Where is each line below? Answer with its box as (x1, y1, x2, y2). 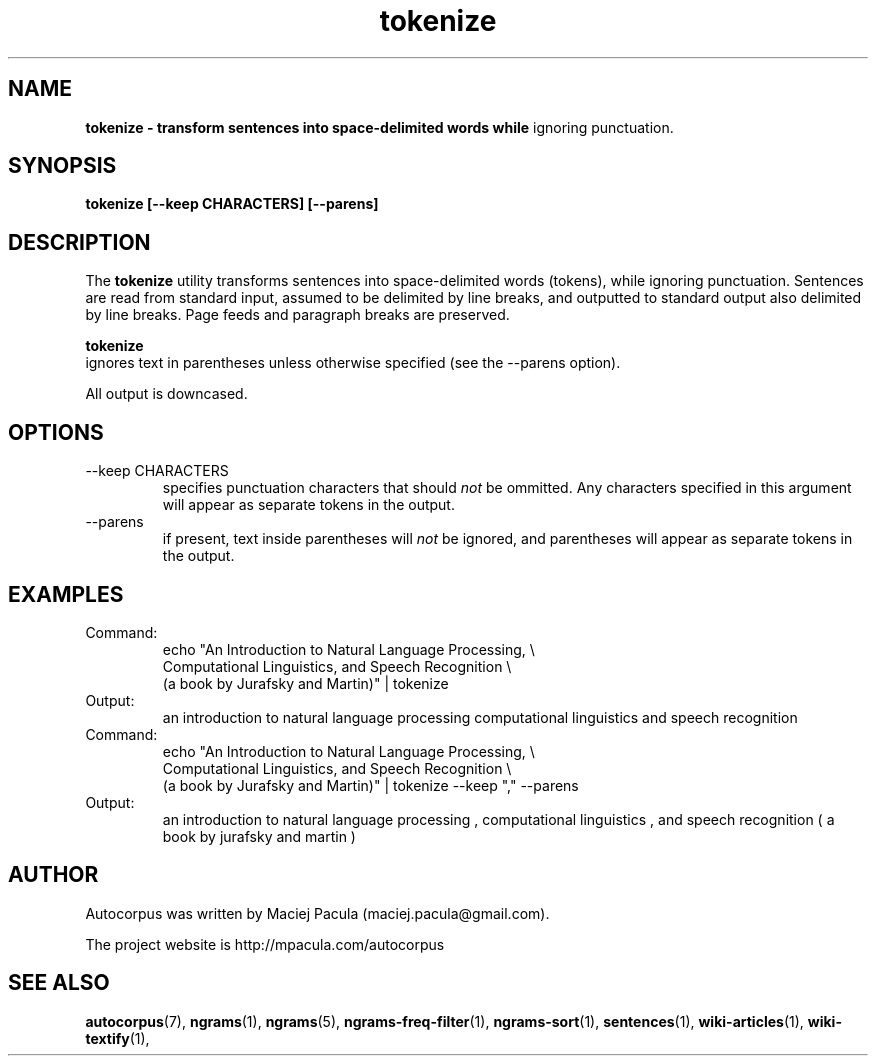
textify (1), (85, 1029, 150, 1047)
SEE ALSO (8, 970, 110, 996)
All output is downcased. (85, 385, 248, 403)
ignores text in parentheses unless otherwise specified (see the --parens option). (85, 354, 621, 372)
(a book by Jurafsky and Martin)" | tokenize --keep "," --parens (162, 776, 579, 794)
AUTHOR (8, 862, 99, 888)
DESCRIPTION (8, 229, 151, 255)
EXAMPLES (8, 581, 124, 607)
